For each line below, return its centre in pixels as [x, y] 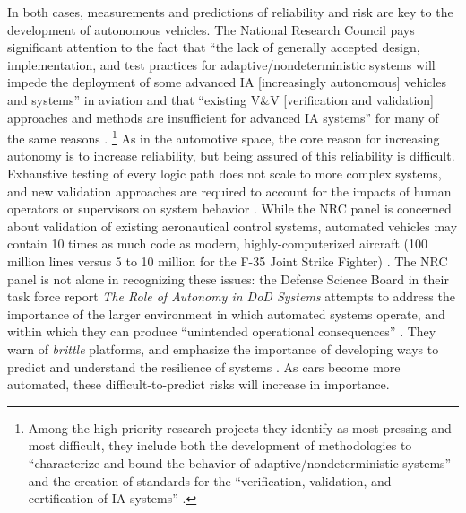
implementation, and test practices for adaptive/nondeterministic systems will [221, 64]
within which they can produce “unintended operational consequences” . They [222, 331]
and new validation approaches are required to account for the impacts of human [229, 191]
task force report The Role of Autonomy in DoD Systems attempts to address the [231, 296]
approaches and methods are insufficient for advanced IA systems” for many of [223, 117]
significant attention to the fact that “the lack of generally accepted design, [214, 47]
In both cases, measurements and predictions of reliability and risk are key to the [230, 12]
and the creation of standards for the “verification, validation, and [210, 480]
